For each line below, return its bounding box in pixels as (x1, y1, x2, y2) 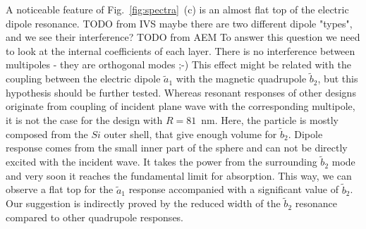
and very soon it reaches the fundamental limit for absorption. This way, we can (6, 168, 352, 182)
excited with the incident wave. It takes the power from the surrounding (6, 154, 317, 169)
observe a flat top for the (6, 182, 114, 197)
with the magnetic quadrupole (176, 71, 307, 86)
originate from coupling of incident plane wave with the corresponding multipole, (6, 99, 355, 113)
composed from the (6, 126, 88, 141)
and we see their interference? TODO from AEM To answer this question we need (6, 30, 360, 44)
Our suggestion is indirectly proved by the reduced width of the (6, 196, 281, 211)
